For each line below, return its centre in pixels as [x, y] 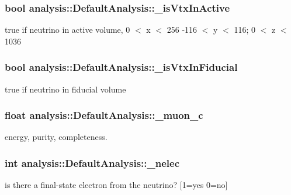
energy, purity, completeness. [56, 137]
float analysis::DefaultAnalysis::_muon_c [104, 115]
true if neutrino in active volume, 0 [67, 30]
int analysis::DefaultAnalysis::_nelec [92, 162]
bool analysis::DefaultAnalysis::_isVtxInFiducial [121, 67]
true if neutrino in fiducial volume [65, 89]
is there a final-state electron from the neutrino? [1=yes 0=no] [116, 185]
